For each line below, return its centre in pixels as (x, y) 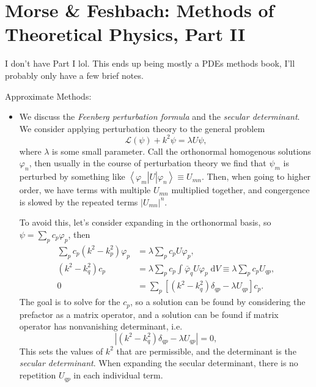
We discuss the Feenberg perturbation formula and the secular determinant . (160, 116)
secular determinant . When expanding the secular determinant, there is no (159, 363)
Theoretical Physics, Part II (125, 34)
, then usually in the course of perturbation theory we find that (148, 163)
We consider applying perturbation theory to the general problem (142, 128)
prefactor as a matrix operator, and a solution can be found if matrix (149, 314)
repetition (38, 375)
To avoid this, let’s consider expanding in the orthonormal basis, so (145, 222)
